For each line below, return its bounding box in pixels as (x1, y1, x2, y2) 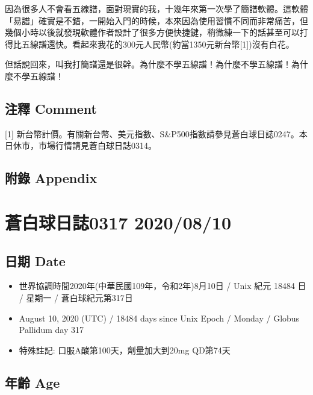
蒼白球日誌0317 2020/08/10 (5, 210, 232, 234)
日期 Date (5, 251, 66, 270)
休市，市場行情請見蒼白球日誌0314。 (13, 139, 156, 152)
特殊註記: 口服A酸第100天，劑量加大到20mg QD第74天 (19, 343, 231, 356)
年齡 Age (5, 373, 60, 391)
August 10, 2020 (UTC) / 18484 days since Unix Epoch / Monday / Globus (19, 311, 300, 324)
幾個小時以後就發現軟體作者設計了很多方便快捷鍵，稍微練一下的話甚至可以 (5, 26, 300, 39)
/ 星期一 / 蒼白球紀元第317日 (19, 291, 133, 303)
